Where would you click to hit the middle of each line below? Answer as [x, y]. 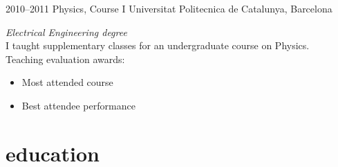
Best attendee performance [78, 105]
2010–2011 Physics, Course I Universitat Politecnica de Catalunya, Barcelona [169, 8]
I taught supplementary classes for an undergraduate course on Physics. [158, 45]
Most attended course [67, 82]
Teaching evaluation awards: [65, 59]
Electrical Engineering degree [66, 32]
